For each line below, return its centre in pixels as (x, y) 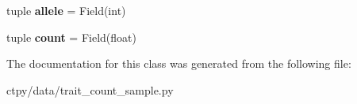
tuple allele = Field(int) (66, 10)
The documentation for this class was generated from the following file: (179, 63)
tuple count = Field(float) (71, 37)
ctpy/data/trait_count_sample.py (90, 89)
